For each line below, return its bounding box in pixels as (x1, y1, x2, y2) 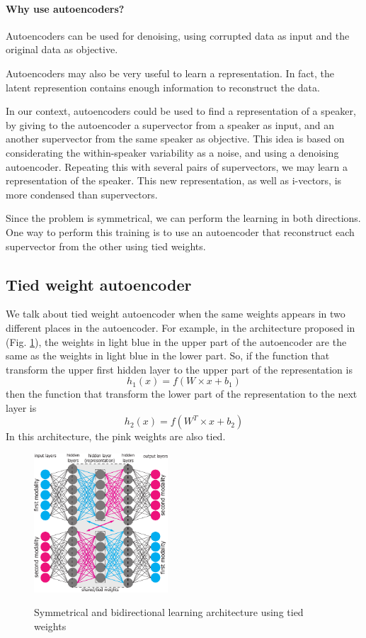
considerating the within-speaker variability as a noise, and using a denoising (6, 145, 339, 159)
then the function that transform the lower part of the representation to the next (6, 386, 358, 401)
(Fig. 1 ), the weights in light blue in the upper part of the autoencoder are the (6, 334, 347, 349)
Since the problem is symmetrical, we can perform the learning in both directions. (6, 211, 361, 225)
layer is (6, 400, 37, 415)
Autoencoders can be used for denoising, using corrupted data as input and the (6, 28, 350, 43)
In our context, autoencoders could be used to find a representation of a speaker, (6, 103, 356, 118)
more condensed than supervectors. (6, 186, 158, 201)
